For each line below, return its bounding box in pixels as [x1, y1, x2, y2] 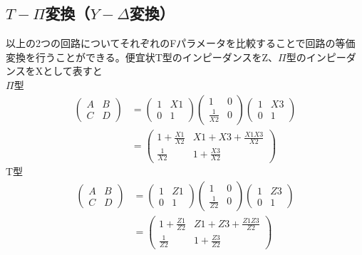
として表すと [43, 63, 103, 78]
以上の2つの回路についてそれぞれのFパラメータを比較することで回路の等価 [6, 36, 356, 51]
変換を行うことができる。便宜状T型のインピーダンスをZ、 [6, 49, 279, 64]
